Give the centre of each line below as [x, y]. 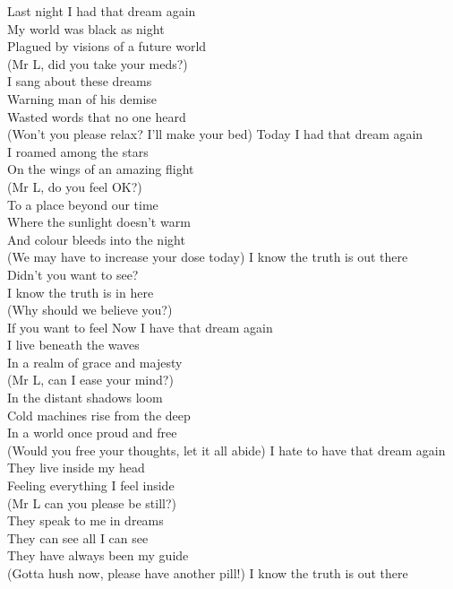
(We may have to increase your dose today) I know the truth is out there [208, 257]
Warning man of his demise [82, 98]
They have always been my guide [98, 555]
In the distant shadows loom [85, 398]
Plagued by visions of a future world [107, 46]
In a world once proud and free [92, 433]
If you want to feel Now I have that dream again [140, 327]
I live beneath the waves [73, 345]
